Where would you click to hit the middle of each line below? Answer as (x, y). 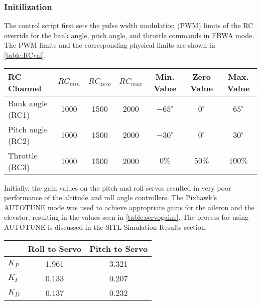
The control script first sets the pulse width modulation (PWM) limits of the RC (129, 25)
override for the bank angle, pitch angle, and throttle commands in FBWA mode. (129, 35)
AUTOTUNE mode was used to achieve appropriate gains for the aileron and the (129, 207)
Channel (25, 88)
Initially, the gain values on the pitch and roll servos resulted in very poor (118, 187)
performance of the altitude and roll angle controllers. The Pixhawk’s (111, 197)
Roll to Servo (55, 248)
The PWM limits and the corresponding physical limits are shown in (110, 45)
